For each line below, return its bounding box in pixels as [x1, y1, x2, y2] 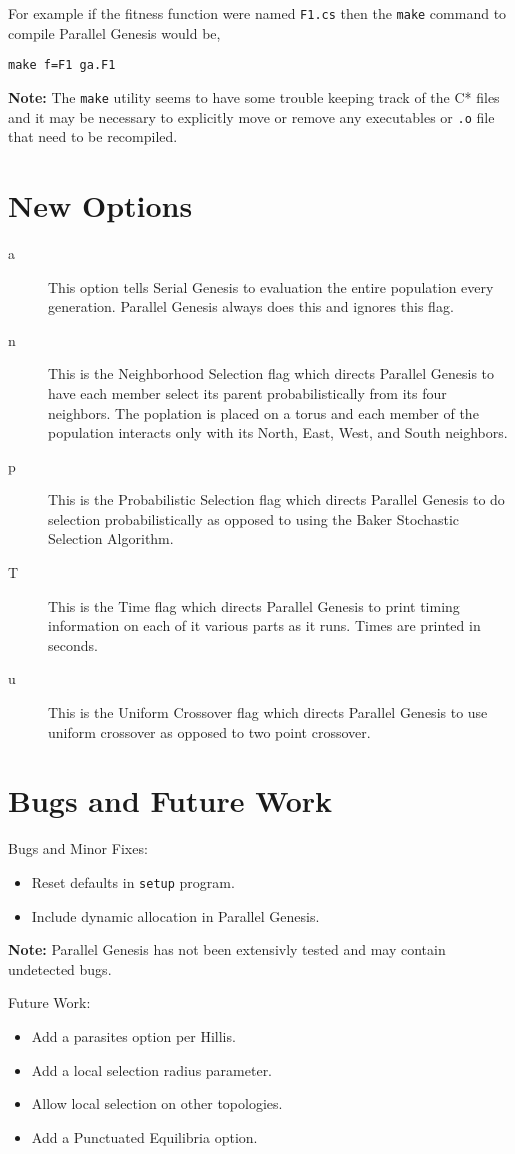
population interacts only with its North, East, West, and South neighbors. [48, 422, 508, 443]
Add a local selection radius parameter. [31, 1059, 273, 1080]
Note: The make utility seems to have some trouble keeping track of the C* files [8, 86, 500, 107]
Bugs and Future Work [8, 780, 333, 821]
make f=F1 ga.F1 [8, 58, 116, 73]
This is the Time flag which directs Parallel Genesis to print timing [48, 595, 460, 616]
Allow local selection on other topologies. [31, 1093, 283, 1114]
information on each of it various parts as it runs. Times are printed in [48, 615, 481, 636]
